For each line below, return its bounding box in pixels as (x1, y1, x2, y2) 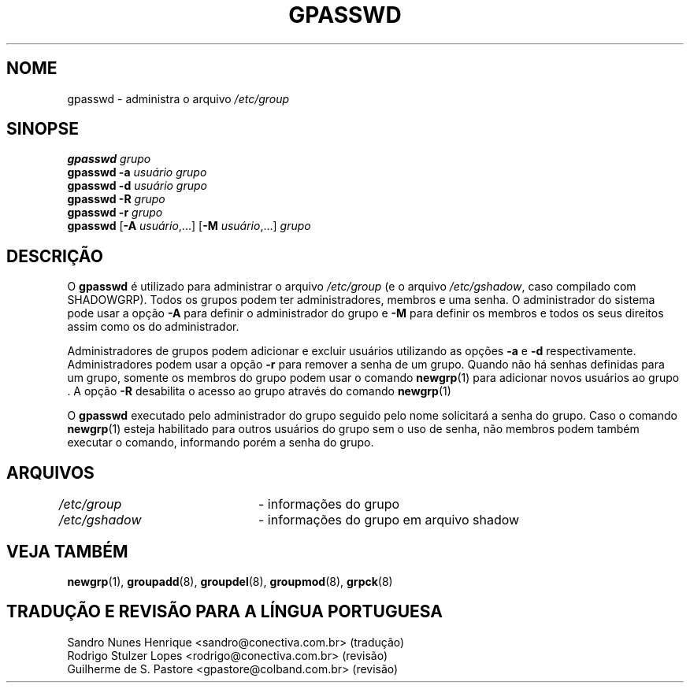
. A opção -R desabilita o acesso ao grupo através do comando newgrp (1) (67, 384, 451, 398)
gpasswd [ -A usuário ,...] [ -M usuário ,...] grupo (67, 219, 311, 233)
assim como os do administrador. (67, 320, 239, 334)
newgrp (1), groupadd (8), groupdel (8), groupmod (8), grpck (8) (67, 574, 393, 588)
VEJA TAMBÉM (6, 541, 128, 561)
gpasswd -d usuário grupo (67, 179, 207, 193)
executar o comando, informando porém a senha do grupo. (67, 435, 374, 450)
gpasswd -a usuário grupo (67, 165, 207, 180)
